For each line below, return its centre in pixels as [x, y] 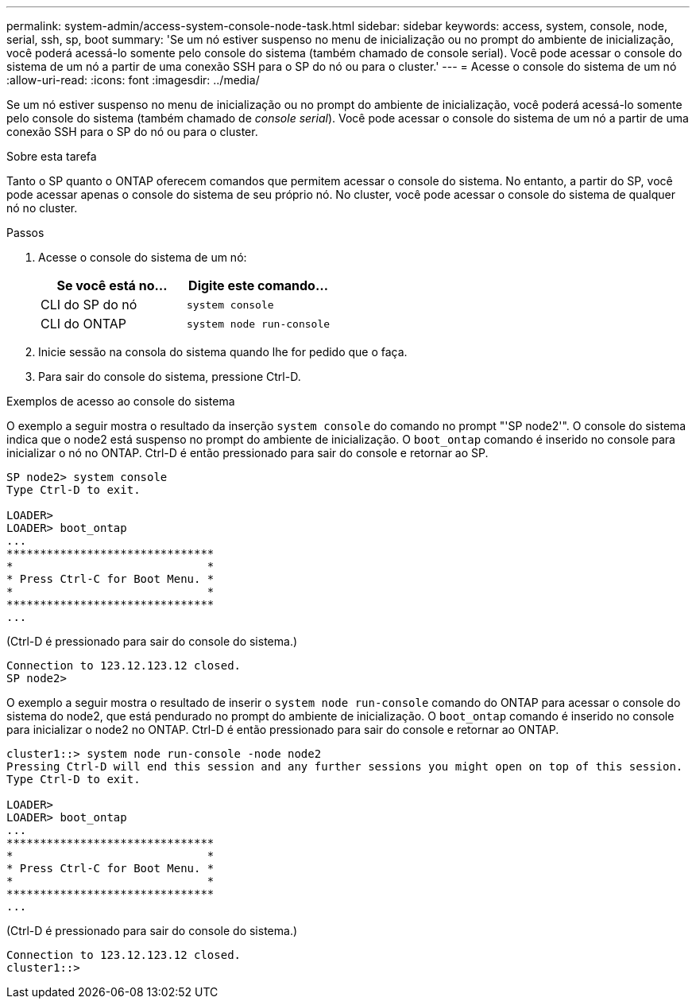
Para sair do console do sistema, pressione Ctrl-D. [170, 376]
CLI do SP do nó [89, 305]
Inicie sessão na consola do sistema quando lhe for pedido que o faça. [223, 352]
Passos [25, 233]
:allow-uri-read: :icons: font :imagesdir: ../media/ [133, 80]
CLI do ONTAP [83, 324]
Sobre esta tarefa [52, 156]
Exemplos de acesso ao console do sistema [121, 401]
